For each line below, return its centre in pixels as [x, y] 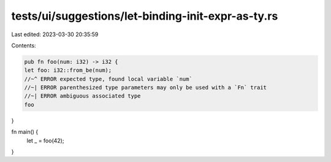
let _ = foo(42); [45, 141]
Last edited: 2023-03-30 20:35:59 [55, 34]
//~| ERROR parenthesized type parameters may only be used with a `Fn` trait [145, 88]
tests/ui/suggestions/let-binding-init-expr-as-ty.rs [145, 16]
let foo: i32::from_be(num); [68, 70]
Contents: [24, 45]
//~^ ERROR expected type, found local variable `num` [108, 79]
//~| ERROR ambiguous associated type [82, 96]
